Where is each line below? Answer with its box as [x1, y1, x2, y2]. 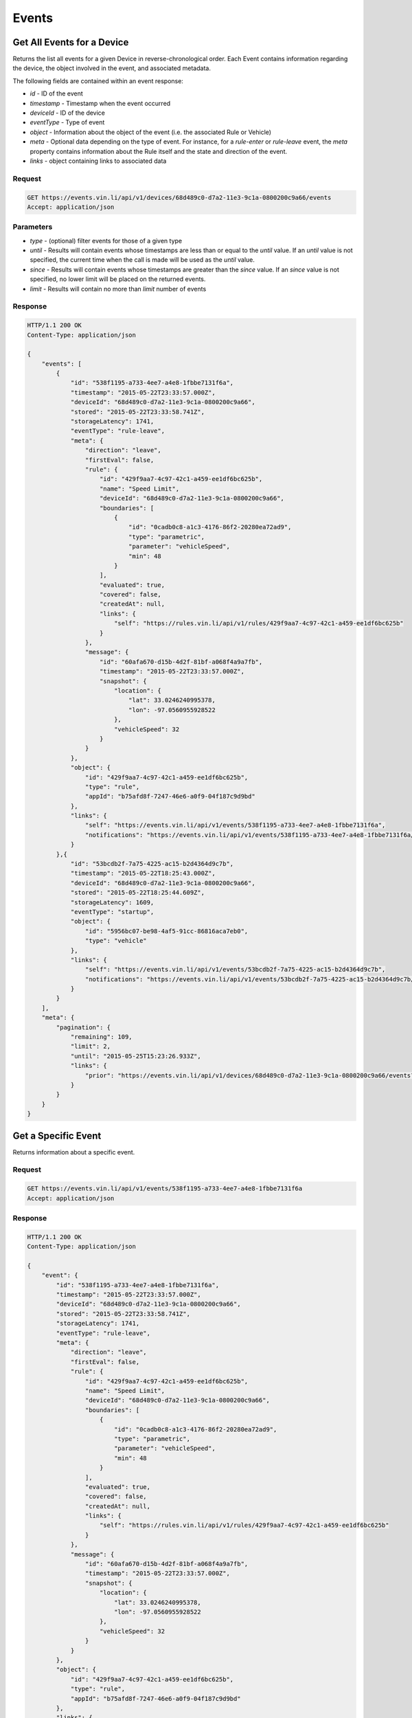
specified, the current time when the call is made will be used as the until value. [30, 256, 255, 264]
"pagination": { [56, 1023, 111, 1031]
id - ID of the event [30, 89, 84, 98]
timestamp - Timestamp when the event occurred [30, 99, 171, 107]
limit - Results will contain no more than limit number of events [30, 285, 207, 293]
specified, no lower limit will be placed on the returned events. [30, 275, 206, 283]
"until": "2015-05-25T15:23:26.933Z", [70, 1052, 202, 1060]
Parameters [12, 222, 53, 232]
